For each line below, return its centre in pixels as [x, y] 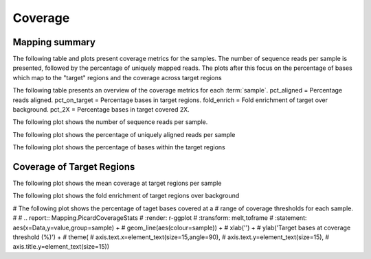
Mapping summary [54, 42]
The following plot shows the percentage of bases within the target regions [119, 147]
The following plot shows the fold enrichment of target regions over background [126, 196]
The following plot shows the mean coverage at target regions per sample [117, 183]
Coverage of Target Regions [74, 167]
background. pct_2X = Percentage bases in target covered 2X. [101, 110]
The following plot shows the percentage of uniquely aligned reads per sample [124, 134]
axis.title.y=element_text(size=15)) [61, 247]
